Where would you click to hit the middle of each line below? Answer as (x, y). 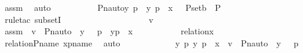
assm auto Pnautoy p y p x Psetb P (113, 7)
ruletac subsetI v (79, 19)
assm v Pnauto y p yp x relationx (109, 31)
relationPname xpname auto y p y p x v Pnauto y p (151, 42)
